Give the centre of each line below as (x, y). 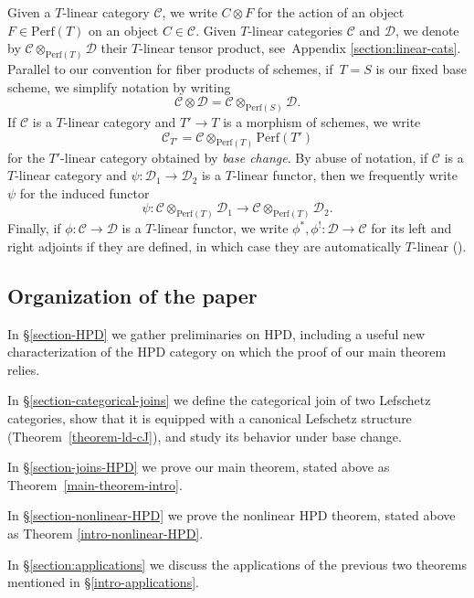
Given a (29, 12)
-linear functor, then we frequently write (345, 175)
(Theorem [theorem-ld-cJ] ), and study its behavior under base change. (205, 436)
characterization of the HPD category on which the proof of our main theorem (227, 352)
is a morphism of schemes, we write (322, 122)
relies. (24, 369)
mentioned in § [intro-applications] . (103, 582)
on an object (123, 30)
